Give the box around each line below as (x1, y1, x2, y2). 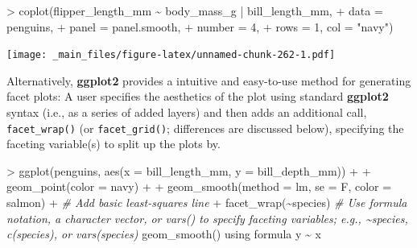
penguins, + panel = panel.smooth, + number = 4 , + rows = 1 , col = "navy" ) (6, 18, 394, 35)
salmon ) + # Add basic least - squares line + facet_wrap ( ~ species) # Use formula (6, 194, 407, 211)
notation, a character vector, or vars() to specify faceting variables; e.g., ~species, (6, 209, 408, 226)
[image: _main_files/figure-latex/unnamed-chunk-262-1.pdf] (6, 49, 336, 61)
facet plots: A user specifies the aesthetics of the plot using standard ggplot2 (6, 88, 389, 105)
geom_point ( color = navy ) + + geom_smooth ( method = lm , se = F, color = (6, 178, 392, 195)
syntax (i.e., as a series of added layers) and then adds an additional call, (6, 104, 367, 121)
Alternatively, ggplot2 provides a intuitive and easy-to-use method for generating (6, 72, 411, 89)
